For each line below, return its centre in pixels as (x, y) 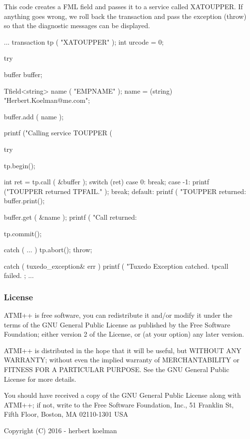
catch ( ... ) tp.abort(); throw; (48, 250)
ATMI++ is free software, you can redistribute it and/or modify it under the (118, 315)
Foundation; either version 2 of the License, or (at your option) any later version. (124, 334)
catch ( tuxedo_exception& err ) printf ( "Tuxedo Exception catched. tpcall (116, 266)
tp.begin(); (20, 165)
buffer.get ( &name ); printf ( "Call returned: (70, 217)
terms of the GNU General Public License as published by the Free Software (117, 324)
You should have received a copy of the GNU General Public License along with (123, 395)
